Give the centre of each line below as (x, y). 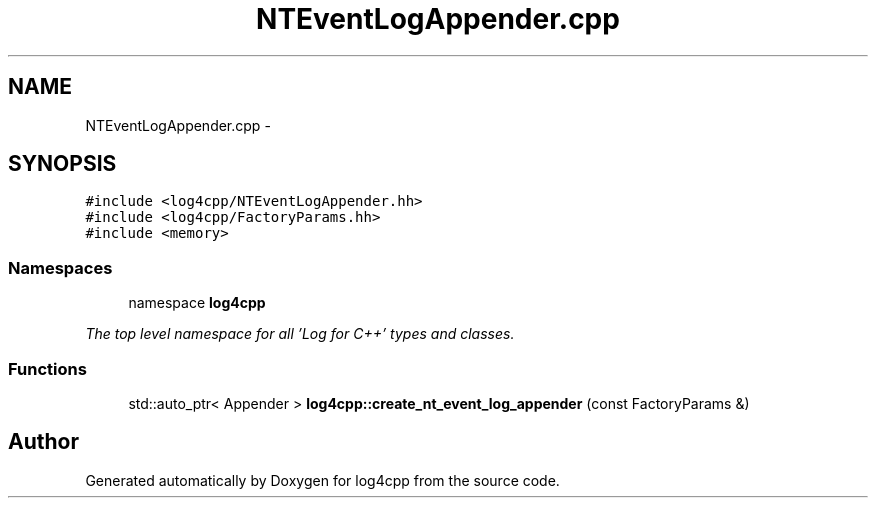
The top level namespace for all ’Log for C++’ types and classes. (300, 334)
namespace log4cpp (197, 303)
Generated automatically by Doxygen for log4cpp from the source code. (322, 480)
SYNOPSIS (62, 164)
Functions (47, 368)
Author (43, 442)
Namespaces (60, 267)
